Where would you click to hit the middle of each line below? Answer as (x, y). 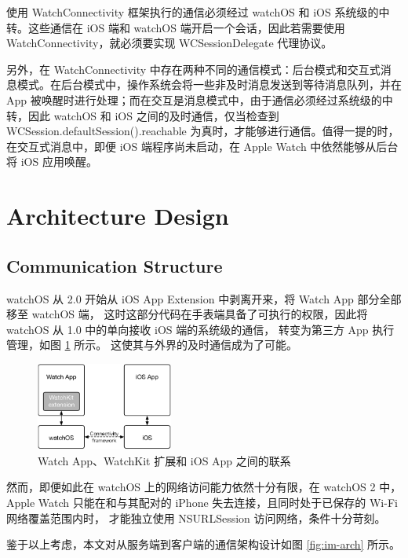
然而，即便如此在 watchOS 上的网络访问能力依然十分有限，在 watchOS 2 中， (204, 487)
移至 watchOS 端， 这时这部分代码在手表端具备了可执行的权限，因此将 (187, 314)
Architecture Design (118, 216)
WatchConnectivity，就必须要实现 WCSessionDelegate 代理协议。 (169, 43)
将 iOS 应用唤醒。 (52, 162)
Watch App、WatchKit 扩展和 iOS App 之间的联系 (164, 460)
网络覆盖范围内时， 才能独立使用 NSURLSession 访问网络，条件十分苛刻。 (196, 518)
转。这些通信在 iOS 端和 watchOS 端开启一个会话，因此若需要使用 (176, 27)
